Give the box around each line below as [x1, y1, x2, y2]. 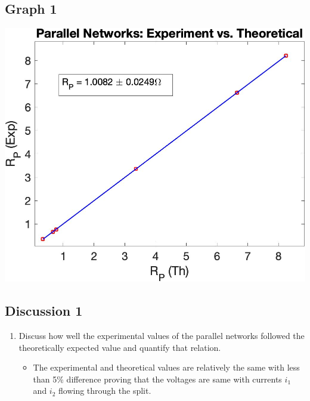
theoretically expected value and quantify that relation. [18, 341, 221, 353]
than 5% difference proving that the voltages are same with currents [33, 372, 282, 385]
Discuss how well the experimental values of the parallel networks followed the [18, 329, 305, 341]
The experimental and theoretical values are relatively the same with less [33, 361, 300, 374]
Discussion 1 [5, 301, 83, 320]
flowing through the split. [58, 384, 151, 397]
